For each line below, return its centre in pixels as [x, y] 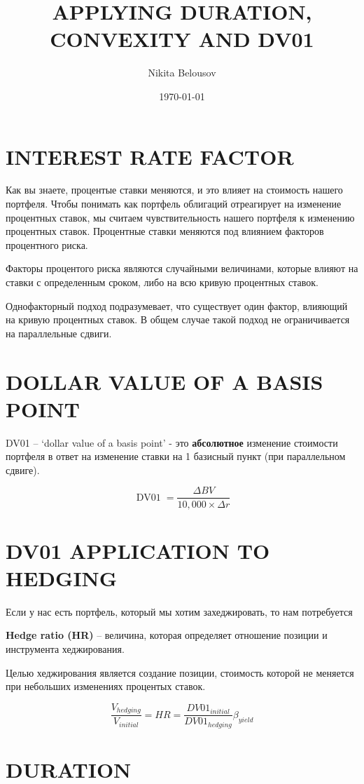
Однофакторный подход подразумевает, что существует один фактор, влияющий [177, 305]
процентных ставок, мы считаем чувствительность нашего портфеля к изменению [180, 217]
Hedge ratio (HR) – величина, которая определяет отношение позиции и [167, 635]
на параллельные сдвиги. [59, 333]
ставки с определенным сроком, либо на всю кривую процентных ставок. [162, 282]
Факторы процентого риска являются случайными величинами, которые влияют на [182, 268]
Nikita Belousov [182, 73]
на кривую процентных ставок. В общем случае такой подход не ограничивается [178, 319]
